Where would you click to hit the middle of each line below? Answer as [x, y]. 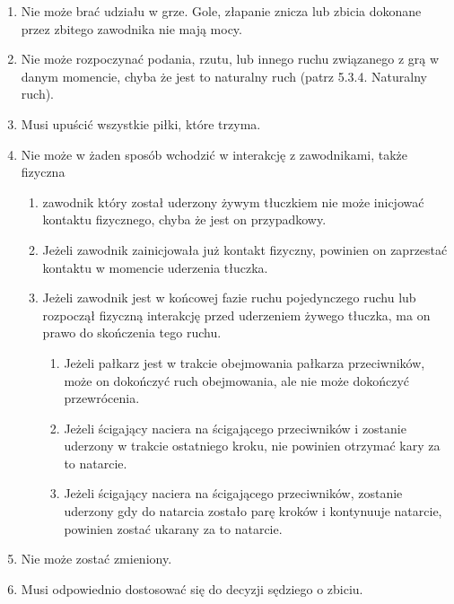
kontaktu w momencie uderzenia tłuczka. [155, 267]
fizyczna [43, 172]
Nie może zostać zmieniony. [96, 559]
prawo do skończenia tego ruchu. [132, 333]
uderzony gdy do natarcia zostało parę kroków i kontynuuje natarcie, [253, 511]
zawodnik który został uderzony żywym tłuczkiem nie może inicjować [233, 201]
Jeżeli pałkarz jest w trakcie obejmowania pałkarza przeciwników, [244, 362]
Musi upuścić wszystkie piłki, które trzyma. [141, 123]
